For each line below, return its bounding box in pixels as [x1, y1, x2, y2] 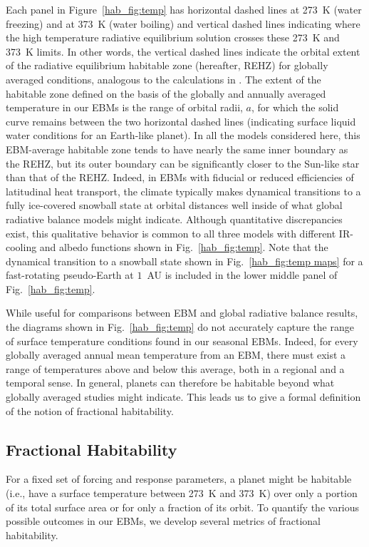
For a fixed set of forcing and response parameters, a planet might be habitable [6, 471, 352, 486]
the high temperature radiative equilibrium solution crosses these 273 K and [6, 30, 340, 45]
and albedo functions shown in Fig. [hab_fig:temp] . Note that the [39, 240, 328, 255]
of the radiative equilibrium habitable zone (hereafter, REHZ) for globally [6, 58, 328, 73]
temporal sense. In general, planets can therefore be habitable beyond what [6, 375, 335, 390]
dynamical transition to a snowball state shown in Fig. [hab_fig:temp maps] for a [6, 253, 363, 268]
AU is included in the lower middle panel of [147, 267, 338, 282]
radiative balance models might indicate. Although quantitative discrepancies [6, 211, 343, 226]
